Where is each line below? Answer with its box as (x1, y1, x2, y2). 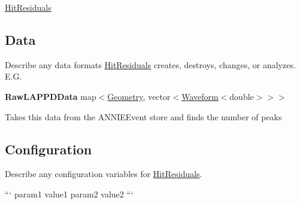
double (229, 90, 254, 102)
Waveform (181, 90, 219, 102)
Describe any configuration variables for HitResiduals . (5, 168, 202, 180)
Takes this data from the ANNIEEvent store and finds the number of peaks (5, 110, 282, 123)
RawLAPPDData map (5, 90, 96, 102)
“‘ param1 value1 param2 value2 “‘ (5, 187, 134, 200)
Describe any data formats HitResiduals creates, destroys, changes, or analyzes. (5, 58, 296, 71)
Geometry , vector (107, 90, 171, 102)
